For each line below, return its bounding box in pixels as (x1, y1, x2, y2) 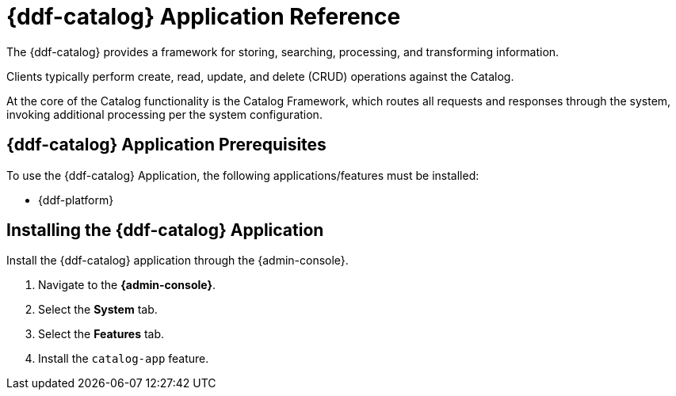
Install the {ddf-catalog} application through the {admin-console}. (6, 253, 349, 268)
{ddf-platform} (38, 192, 114, 207)
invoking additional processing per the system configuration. (6, 107, 323, 121)
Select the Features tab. (38, 327, 165, 341)
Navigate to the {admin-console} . (38, 278, 216, 292)
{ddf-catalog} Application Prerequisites (6, 135, 327, 155)
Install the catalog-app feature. (38, 352, 209, 366)
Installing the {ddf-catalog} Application (6, 220, 324, 241)
